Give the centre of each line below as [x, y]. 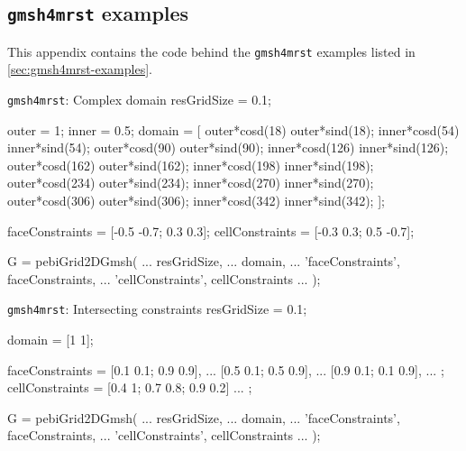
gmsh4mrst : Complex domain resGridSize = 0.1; [139, 100]
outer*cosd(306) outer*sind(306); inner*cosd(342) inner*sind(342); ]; [196, 201]
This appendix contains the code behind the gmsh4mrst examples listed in [211, 51]
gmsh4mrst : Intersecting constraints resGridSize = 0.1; [157, 309]
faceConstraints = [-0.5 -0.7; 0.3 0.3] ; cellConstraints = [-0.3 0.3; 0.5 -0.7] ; [211, 230]
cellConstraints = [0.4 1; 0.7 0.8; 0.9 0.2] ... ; [130, 387]
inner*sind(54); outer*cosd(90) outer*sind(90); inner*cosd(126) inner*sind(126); [228, 147]
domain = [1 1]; [50, 340]
